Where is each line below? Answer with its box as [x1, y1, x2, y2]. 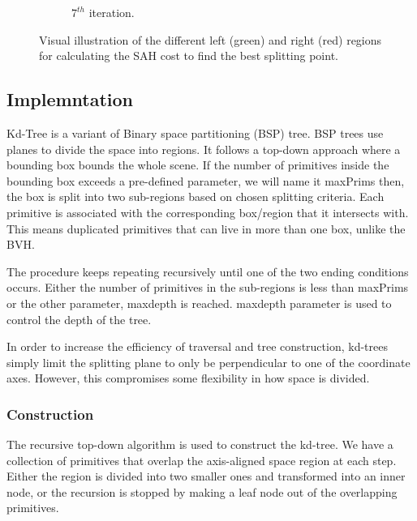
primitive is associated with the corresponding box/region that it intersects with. [6, 203, 409, 220]
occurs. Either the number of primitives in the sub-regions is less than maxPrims [6, 279, 409, 296]
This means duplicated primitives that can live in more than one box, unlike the [6, 220, 406, 237]
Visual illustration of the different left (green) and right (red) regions [39, 31, 382, 48]
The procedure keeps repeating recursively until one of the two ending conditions [6, 263, 409, 280]
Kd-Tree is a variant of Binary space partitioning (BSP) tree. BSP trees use [6, 124, 384, 141]
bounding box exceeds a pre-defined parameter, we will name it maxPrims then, [6, 172, 405, 189]
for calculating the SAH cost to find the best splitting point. [39, 47, 338, 64]
